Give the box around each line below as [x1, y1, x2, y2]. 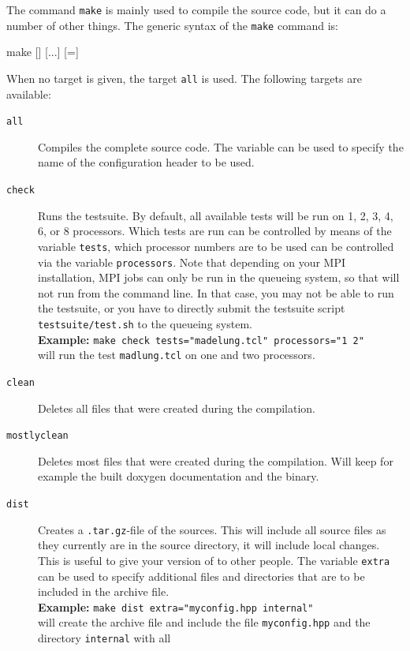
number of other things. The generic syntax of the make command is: [6, 17, 338, 33]
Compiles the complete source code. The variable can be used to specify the [38, 138, 404, 155]
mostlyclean [6, 430, 69, 442]
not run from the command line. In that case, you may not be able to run [38, 284, 394, 301]
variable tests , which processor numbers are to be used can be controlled [38, 238, 394, 254]
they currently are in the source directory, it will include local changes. [38, 537, 380, 553]
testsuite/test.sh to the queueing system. [38, 315, 252, 331]
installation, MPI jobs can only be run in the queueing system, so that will [38, 269, 400, 286]
